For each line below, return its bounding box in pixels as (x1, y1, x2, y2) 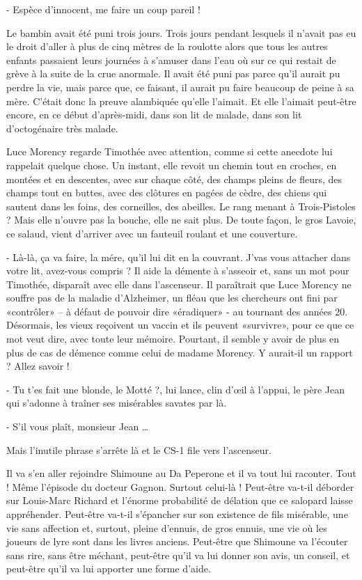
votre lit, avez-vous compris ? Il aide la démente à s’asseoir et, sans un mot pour (6, 263, 349, 278)
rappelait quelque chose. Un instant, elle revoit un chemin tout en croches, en (6, 157, 337, 172)
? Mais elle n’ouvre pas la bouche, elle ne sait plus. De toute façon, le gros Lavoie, (6, 212, 356, 227)
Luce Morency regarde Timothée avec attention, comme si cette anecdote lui (6, 144, 333, 159)
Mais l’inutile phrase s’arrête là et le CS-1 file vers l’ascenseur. (6, 442, 271, 457)
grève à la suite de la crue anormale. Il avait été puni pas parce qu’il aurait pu (6, 66, 340, 81)
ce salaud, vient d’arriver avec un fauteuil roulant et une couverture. (6, 226, 298, 240)
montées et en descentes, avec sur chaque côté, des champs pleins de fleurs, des (6, 171, 343, 186)
